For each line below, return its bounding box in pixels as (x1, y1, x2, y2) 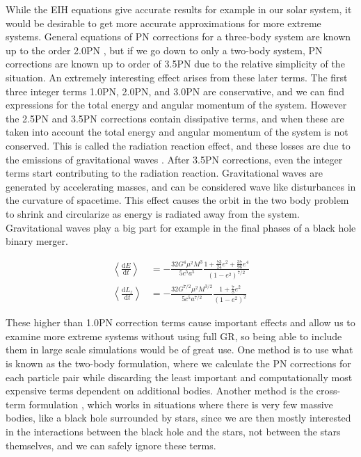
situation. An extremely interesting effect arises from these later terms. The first (6, 70, 348, 84)
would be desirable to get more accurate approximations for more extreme (6, 15, 321, 30)
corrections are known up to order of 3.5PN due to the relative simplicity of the (6, 56, 345, 71)
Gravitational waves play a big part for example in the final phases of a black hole (6, 220, 356, 234)
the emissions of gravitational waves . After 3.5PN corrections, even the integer (6, 152, 343, 166)
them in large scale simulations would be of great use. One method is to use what (6, 342, 353, 357)
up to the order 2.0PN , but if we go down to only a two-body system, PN (6, 42, 323, 57)
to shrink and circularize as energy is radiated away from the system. (6, 206, 300, 221)
